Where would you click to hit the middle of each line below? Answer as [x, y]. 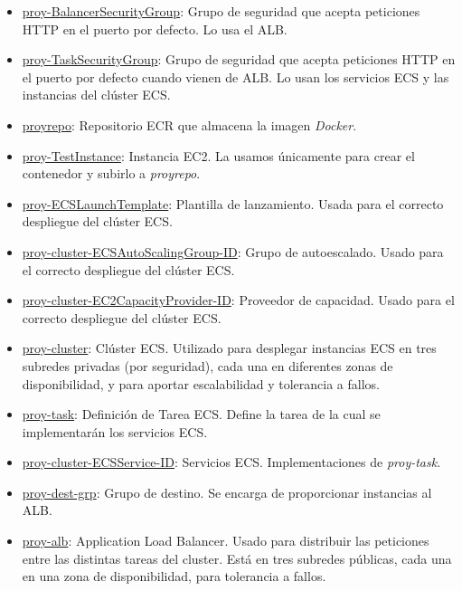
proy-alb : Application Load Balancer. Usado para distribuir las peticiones [226, 541]
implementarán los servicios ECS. [115, 431]
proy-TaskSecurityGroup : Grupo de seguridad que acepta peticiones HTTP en [239, 59]
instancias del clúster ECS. [96, 95]
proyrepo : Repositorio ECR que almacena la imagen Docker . [189, 124]
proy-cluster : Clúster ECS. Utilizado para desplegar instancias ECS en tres [229, 348]
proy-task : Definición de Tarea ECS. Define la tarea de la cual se [201, 414]
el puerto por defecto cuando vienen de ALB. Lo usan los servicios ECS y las [236, 76]
